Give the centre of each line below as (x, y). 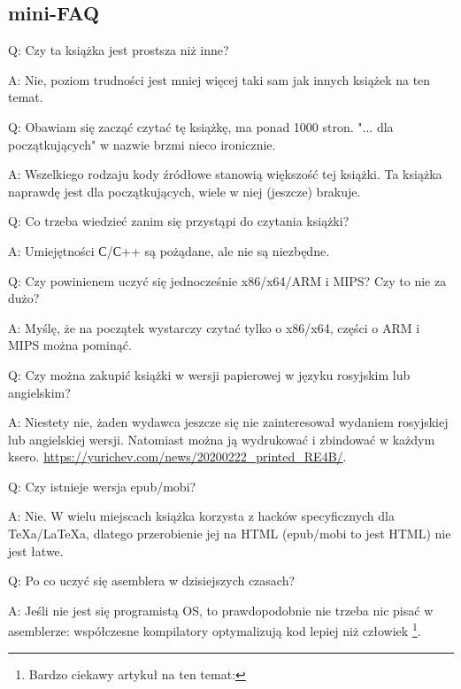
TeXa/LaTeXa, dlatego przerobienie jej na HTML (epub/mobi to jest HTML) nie (230, 534)
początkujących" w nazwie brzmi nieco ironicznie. (142, 144)
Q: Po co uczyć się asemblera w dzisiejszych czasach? (152, 581)
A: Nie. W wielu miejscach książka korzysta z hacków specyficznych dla (201, 516)
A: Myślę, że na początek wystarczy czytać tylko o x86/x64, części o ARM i (214, 327)
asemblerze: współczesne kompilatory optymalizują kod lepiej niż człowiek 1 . (215, 630)
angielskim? (39, 392)
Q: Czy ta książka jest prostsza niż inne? (119, 50)
